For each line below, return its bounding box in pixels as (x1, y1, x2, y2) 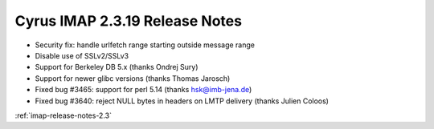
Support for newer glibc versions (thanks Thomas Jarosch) (35, 73, 231, 83)
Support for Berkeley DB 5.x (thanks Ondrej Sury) (35, 62, 199, 72)
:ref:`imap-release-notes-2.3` (14, 111, 113, 120)
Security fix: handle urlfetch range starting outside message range (35, 40, 256, 50)
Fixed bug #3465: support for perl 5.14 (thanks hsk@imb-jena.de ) (35, 85, 252, 95)
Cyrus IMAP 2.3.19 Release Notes (14, 12, 243, 30)
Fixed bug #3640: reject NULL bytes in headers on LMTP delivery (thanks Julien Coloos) (35, 96, 330, 106)
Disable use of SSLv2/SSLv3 (35, 50, 129, 60)
